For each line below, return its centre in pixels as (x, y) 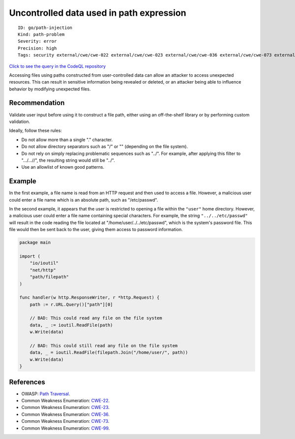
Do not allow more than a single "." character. (67, 140)
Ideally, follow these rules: (36, 131)
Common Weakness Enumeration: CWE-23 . (66, 408)
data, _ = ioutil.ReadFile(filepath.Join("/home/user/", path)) (109, 352)
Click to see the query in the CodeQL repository (57, 66)
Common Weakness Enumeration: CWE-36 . (66, 414)
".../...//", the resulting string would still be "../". (68, 160)
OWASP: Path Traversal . (46, 394)
